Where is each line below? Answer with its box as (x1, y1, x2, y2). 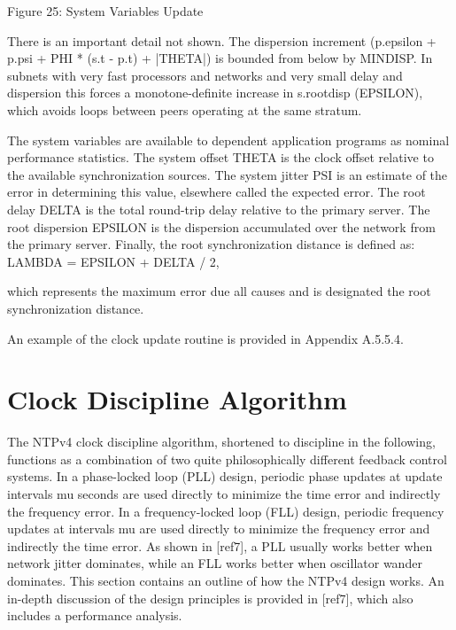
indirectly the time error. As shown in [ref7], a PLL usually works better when (7, 536, 433, 555)
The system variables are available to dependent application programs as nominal (7, 130, 450, 149)
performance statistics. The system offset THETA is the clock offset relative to (7, 148, 434, 167)
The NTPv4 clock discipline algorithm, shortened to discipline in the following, (7, 432, 436, 451)
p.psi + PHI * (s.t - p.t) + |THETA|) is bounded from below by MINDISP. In (7, 49, 433, 67)
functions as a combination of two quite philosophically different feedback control (7, 449, 447, 468)
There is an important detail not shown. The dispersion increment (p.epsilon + (7, 31, 437, 50)
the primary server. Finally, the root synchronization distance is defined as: (7, 235, 415, 253)
